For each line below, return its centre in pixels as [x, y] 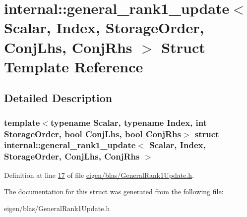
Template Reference [74, 66]
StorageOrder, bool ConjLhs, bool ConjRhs [93, 134]
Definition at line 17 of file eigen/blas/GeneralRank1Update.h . [99, 175]
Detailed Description [58, 98]
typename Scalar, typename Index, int [129, 122]
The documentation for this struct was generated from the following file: [114, 191]
